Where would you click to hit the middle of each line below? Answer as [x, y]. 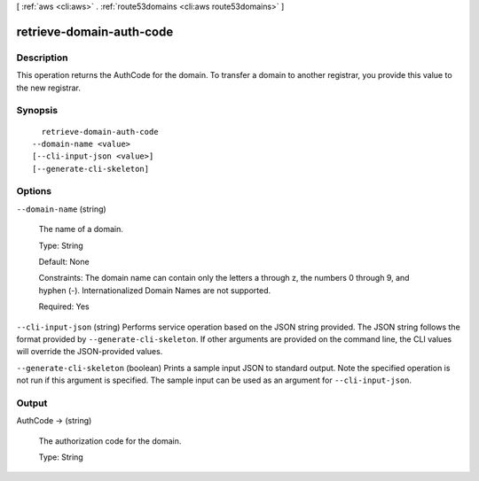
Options [34, 191]
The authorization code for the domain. [110, 441]
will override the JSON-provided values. [90, 352]
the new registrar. [49, 88]
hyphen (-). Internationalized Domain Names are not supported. [154, 290]
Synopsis [37, 111]
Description [42, 58]
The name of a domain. [81, 229]
